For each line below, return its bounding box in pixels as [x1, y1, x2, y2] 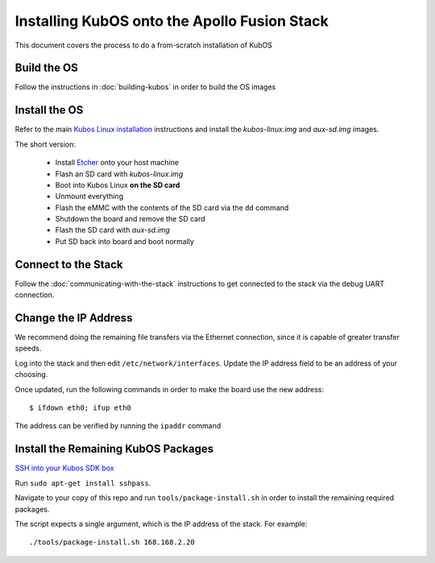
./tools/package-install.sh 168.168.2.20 [29, 538, 195, 547]
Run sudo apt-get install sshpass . [14, 478, 151, 487]
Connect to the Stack [14, 258, 123, 271]
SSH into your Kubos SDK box [14, 463, 114, 473]
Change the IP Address [14, 311, 133, 325]
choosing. [14, 370, 48, 379]
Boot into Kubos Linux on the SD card [55, 180, 180, 189]
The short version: [14, 139, 76, 149]
